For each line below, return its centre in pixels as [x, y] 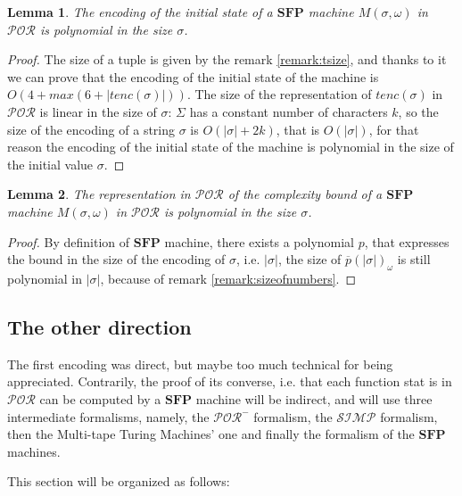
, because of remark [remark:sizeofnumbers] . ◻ [228, 278]
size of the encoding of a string [91, 129]
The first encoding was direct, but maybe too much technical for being [200, 364]
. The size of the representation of [279, 94]
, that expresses [407, 241]
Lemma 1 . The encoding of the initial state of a [140, 12]
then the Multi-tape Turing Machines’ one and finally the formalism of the [211, 434]
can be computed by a [100, 398]
